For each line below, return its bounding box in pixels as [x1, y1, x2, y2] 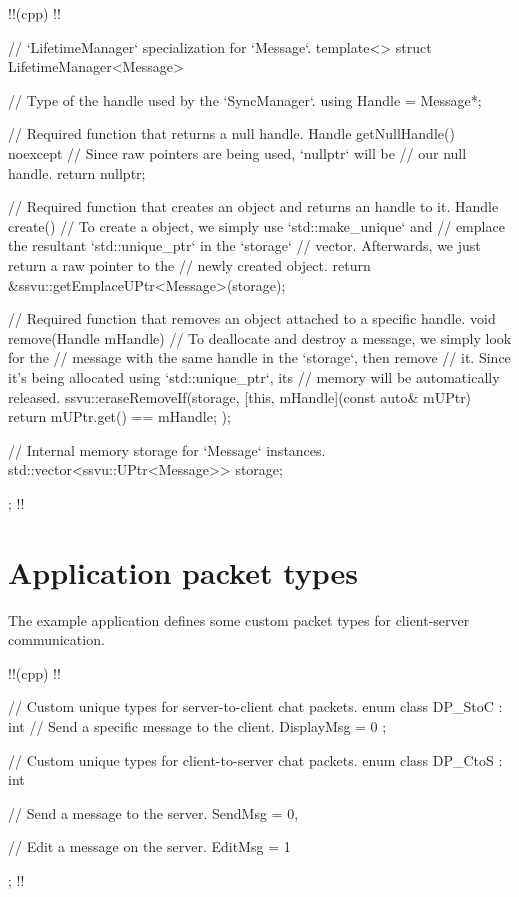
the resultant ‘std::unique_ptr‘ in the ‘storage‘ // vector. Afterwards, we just [8, 235, 481, 256]
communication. [8, 629, 105, 650]
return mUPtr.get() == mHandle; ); [8, 406, 231, 427]
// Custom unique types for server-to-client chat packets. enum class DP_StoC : [8, 696, 503, 717]
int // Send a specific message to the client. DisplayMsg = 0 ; [8, 715, 387, 736]
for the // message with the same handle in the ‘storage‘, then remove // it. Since [8, 347, 511, 368]
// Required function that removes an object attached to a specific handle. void [8, 308, 496, 329]
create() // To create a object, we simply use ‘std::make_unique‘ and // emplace [8, 215, 505, 236]
